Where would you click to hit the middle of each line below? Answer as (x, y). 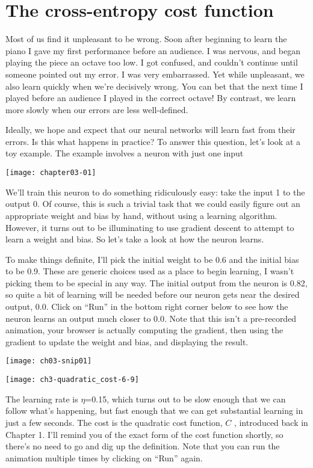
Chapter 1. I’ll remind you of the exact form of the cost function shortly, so (144, 434)
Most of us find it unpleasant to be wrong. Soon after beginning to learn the (146, 39)
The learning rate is (42, 399)
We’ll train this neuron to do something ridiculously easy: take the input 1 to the (155, 192)
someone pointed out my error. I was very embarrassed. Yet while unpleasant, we (155, 74)
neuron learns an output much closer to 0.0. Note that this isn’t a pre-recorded (151, 318)
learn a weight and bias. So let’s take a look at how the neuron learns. (135, 239)
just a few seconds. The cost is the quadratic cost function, (114, 422)
